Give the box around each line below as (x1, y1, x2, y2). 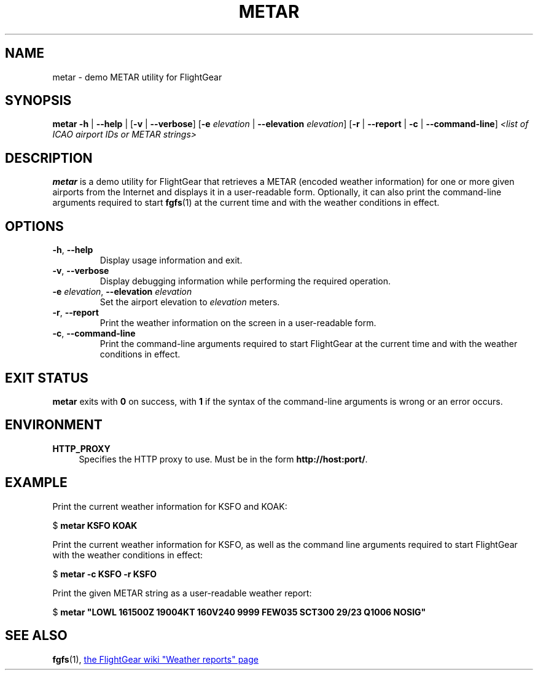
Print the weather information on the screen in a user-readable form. (99, 318, 376, 329)
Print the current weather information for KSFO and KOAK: (52, 501, 287, 512)
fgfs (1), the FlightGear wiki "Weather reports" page (52, 654, 259, 665)
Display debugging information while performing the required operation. (99, 276, 391, 287)
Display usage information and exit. (99, 255, 243, 266)
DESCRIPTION (5, 150, 93, 166)
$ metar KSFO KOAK (52, 520, 138, 531)
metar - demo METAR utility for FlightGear (52, 71, 222, 82)
